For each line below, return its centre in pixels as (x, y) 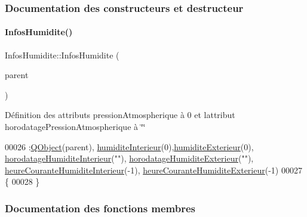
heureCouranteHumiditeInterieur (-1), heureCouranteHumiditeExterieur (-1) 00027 (153, 170)
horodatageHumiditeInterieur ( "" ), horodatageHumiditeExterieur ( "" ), (129, 158)
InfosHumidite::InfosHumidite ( (62, 55)
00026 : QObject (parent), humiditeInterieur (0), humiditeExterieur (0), (129, 146)
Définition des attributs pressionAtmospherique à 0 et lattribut (120, 115)
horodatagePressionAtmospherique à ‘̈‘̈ (75, 127)
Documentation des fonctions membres (100, 208)
